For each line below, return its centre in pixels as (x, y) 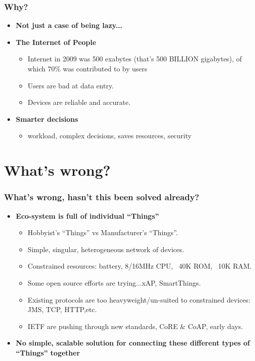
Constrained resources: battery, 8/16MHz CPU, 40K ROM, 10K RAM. (140, 266)
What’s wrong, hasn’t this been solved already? (102, 197)
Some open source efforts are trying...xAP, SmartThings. (114, 282)
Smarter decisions (47, 119)
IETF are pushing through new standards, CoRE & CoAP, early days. (135, 326)
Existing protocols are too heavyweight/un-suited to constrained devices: (139, 299)
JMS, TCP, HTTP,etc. (62, 309)
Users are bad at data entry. (71, 85)
